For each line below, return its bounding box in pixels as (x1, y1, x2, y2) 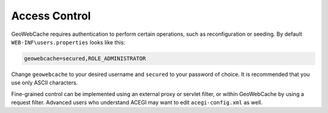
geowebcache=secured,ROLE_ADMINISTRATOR (24, 55, 146, 62)
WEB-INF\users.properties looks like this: (11, 38, 126, 46)
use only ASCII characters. (11, 79, 78, 86)
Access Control (11, 9, 91, 22)
